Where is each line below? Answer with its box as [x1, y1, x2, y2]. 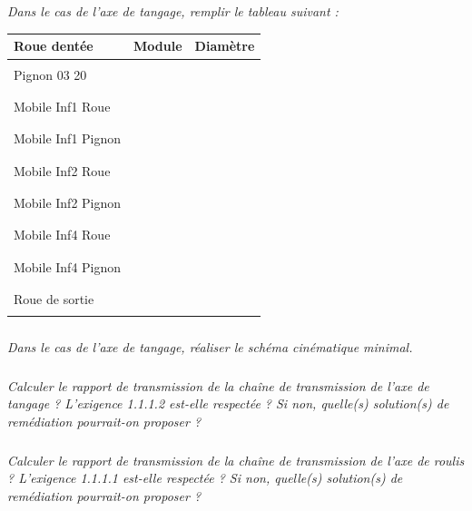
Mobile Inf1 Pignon [14, 129, 122, 148]
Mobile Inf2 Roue [14, 161, 111, 180]
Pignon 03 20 [14, 64, 87, 84]
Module [133, 36, 182, 55]
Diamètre [194, 36, 255, 55]
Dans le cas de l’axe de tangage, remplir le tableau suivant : [7, 2, 339, 21]
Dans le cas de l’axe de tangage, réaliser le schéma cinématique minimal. [7, 337, 413, 356]
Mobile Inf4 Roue [14, 225, 111, 244]
